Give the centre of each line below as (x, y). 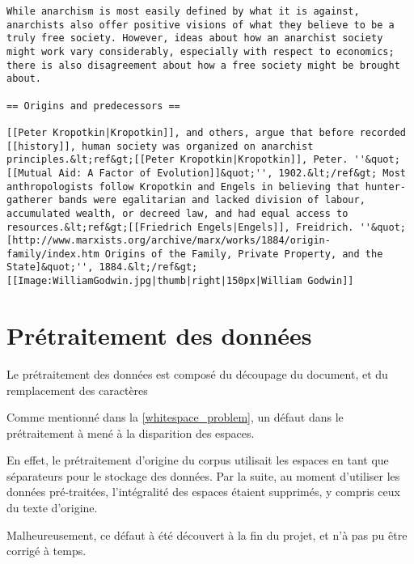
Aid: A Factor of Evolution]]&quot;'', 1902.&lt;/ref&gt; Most (232, 173)
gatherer (30, 200)
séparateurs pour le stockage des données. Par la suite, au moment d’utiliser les (203, 475)
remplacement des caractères (77, 390)
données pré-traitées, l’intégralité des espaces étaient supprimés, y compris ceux (203, 492)
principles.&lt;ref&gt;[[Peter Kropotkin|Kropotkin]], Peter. (177, 160)
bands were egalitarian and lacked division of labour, (212, 200)
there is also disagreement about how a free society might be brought (203, 65)
